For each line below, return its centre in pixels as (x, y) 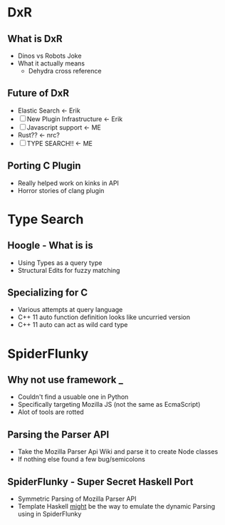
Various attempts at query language (70, 310)
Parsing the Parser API (58, 434)
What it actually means (51, 63)
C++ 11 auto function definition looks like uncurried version (104, 317)
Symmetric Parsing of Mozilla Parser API (77, 499)
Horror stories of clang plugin (61, 190)
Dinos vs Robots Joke (49, 56)
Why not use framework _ (65, 380)
